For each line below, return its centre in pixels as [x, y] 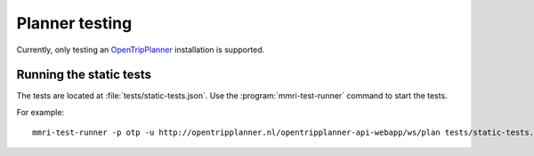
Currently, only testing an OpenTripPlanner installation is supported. [141, 50]
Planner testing [74, 23]
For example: [40, 112]
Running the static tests [84, 75]
